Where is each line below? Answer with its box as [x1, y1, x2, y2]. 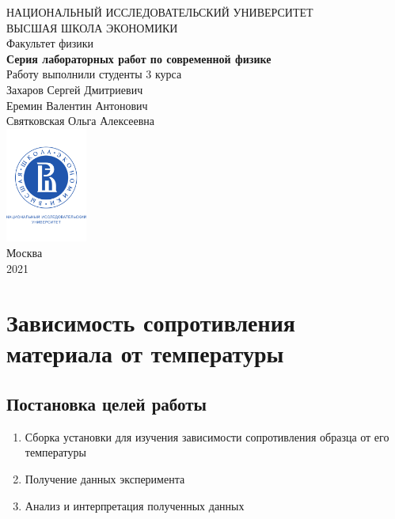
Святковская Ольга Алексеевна [6, 112, 155, 129]
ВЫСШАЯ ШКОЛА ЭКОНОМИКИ [6, 19, 178, 36]
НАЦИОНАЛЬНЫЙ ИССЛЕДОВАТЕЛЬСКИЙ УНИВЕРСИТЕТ [6, 4, 313, 20]
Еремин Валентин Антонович [6, 97, 148, 113]
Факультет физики [6, 35, 94, 51]
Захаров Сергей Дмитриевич [6, 81, 143, 97]
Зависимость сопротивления [6, 306, 295, 339]
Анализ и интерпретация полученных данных [25, 497, 245, 513]
